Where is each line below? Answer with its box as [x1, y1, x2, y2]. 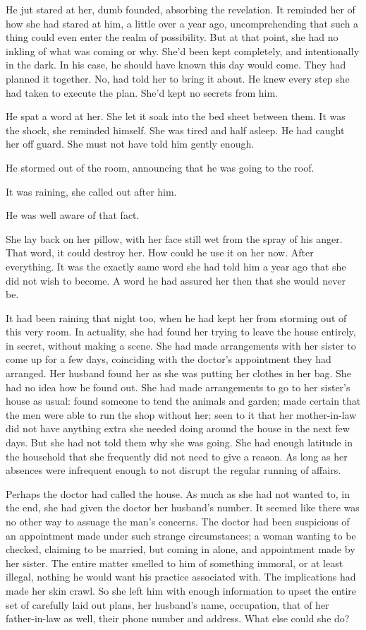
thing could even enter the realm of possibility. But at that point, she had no [6, 30, 338, 44]
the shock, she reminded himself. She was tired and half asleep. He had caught [6, 122, 345, 137]
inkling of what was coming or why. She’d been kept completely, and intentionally [6, 43, 360, 58]
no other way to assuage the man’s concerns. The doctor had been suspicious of [6, 514, 350, 528]
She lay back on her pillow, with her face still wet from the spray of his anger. [6, 231, 343, 246]
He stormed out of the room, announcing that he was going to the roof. [6, 160, 315, 174]
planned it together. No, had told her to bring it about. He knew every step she [6, 71, 350, 85]
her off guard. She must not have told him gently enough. [6, 136, 255, 151]
